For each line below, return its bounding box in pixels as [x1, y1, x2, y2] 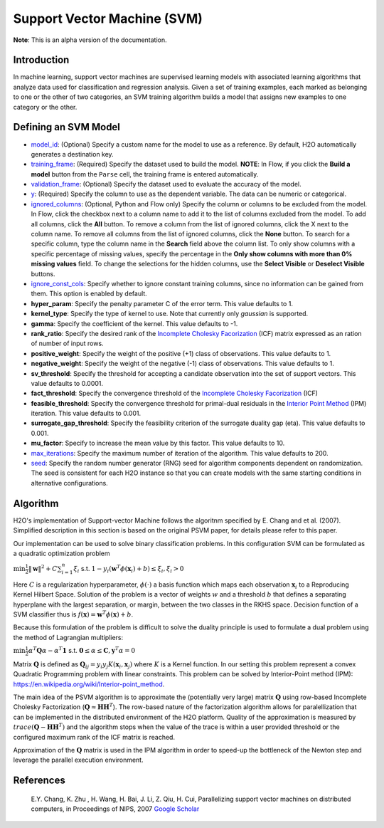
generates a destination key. [31, 150, 114, 158]
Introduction [13, 54, 70, 66]
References [13, 775, 65, 787]
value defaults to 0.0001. [31, 379, 103, 387]
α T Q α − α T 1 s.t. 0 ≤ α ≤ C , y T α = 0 [28, 645, 135, 655]
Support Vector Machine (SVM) [13, 11, 203, 26]
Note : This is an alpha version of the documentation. [13, 36, 167, 44]
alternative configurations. [31, 478, 108, 487]
